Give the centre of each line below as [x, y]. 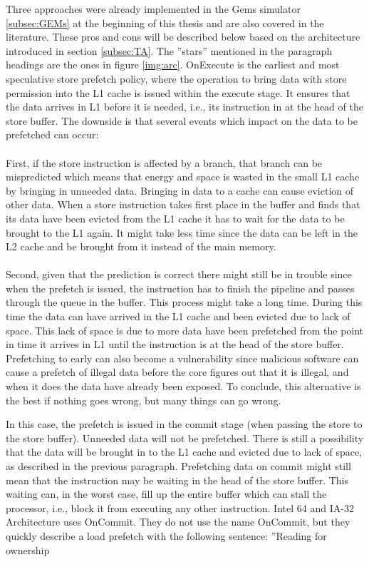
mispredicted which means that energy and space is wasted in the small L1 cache [183, 177]
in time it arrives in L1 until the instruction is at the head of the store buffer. [175, 344]
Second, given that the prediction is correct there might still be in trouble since [179, 274]
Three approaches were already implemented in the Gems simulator [153, 9]
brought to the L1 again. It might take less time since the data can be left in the [182, 232]
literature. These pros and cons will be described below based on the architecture [183, 37]
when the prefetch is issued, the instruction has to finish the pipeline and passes [180, 288]
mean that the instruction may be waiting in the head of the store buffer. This [177, 480]
